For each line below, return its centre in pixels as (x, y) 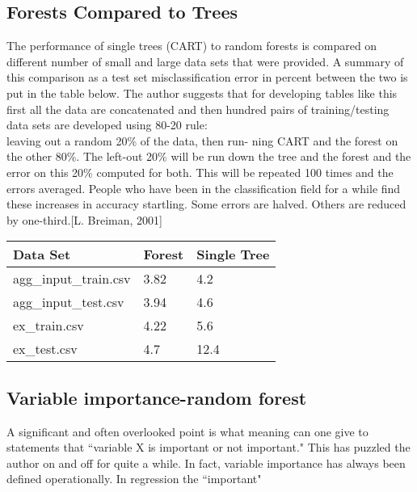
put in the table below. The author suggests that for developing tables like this (202, 93)
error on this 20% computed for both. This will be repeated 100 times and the (200, 172)
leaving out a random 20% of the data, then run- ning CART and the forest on (202, 140)
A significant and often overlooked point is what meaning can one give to (187, 431)
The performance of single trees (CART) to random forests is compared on (192, 46)
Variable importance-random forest (157, 397)
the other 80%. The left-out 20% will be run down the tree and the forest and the (209, 156)
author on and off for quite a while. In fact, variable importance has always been (206, 463)
